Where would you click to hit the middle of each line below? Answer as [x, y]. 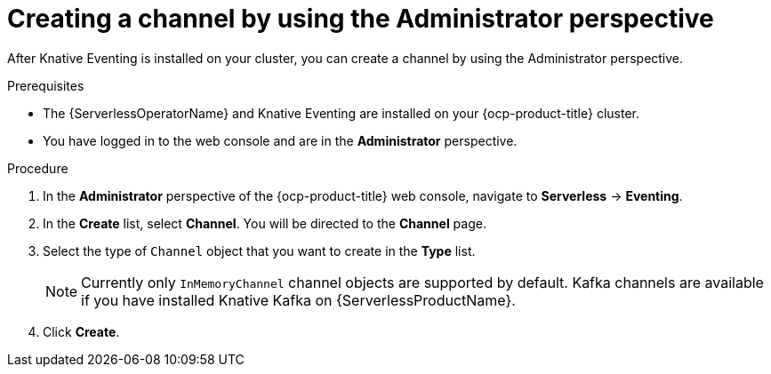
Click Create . [81, 331]
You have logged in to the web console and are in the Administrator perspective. [280, 140]
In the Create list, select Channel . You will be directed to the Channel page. [265, 223]
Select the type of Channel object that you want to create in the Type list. [259, 251]
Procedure [38, 168]
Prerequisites [46, 85]
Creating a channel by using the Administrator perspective [361, 19]
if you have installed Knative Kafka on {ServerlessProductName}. [298, 300]
